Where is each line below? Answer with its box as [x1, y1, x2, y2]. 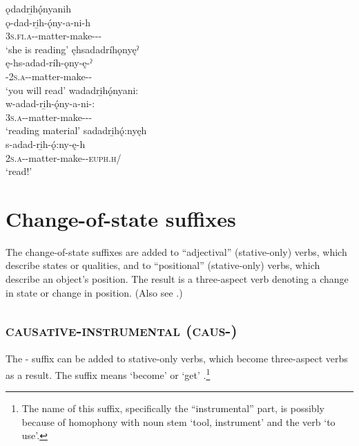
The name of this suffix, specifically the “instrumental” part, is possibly [21, 401, 324, 416]
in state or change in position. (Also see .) [6, 285, 183, 299]
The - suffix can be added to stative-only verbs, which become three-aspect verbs [6, 351, 348, 366]
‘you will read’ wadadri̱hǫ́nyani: [6, 82, 139, 97]
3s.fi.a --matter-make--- [6, 28, 102, 43]
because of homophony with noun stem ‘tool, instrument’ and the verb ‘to [21, 414, 336, 429]
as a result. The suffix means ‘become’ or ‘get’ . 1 [6, 366, 211, 382]
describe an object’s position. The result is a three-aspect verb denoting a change [6, 272, 349, 286]
